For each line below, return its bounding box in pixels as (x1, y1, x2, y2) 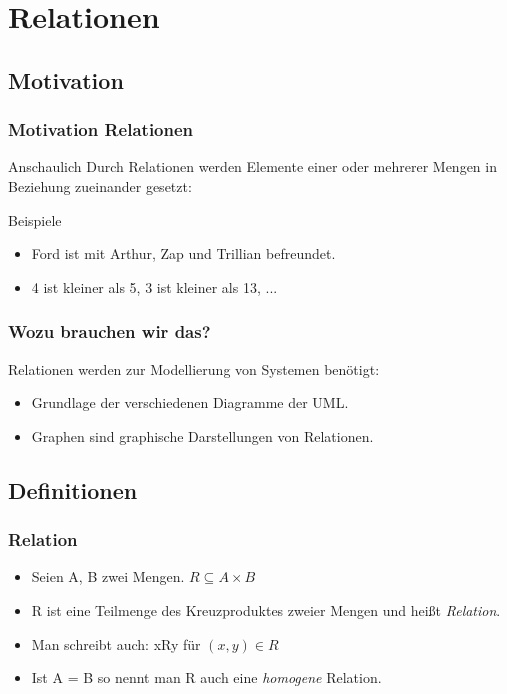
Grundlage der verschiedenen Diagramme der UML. (31, 392, 349, 413)
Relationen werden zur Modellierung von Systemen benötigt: (8, 358, 380, 379)
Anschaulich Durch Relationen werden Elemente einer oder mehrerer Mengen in (8, 156, 497, 177)
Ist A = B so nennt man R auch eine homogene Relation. (31, 667, 382, 688)
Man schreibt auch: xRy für (31, 633, 201, 654)
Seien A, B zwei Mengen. (31, 566, 185, 587)
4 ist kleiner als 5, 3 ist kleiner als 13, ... (31, 276, 278, 297)
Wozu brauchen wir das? (8, 319, 211, 344)
